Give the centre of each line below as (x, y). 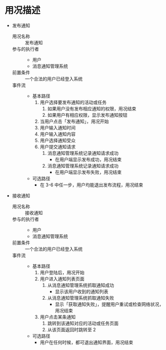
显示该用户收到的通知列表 (81, 291)
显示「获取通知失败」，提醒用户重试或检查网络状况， (109, 304)
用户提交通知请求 (58, 147)
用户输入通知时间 (58, 128)
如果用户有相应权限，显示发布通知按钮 (87, 115)
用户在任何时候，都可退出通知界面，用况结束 (87, 342)
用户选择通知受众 (58, 140)
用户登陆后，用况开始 (62, 272)
